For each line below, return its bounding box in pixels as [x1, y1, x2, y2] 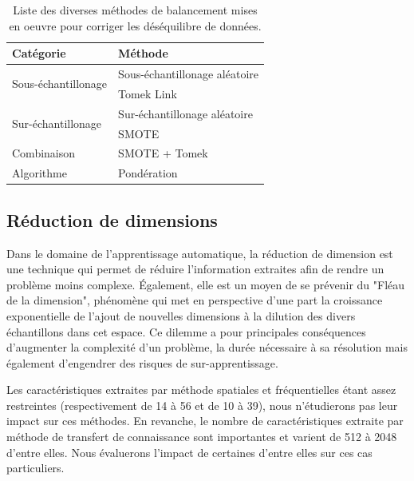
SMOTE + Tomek [118, 145, 208, 161]
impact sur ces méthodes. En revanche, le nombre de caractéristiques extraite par [6, 412, 404, 429]
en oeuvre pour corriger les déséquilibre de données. [9, 17, 262, 34]
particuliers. [6, 459, 65, 476]
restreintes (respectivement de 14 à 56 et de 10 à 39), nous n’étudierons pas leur [6, 396, 398, 413]
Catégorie [12, 45, 66, 62]
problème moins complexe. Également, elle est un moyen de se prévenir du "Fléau [6, 276, 405, 292]
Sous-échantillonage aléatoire [118, 66, 258, 82]
